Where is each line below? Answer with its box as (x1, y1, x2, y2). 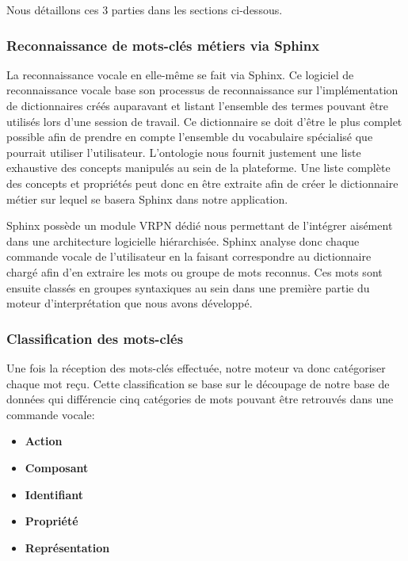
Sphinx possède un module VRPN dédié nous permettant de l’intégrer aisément (6, 217, 393, 234)
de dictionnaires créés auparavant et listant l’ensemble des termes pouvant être (6, 97, 389, 113)
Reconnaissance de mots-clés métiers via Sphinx (6, 35, 320, 55)
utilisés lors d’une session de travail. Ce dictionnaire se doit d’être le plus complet (6, 113, 402, 129)
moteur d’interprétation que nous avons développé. (6, 295, 253, 311)
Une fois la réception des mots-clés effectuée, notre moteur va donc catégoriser (6, 359, 386, 376)
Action (25, 433, 63, 449)
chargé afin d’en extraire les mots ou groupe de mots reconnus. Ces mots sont (6, 263, 383, 280)
